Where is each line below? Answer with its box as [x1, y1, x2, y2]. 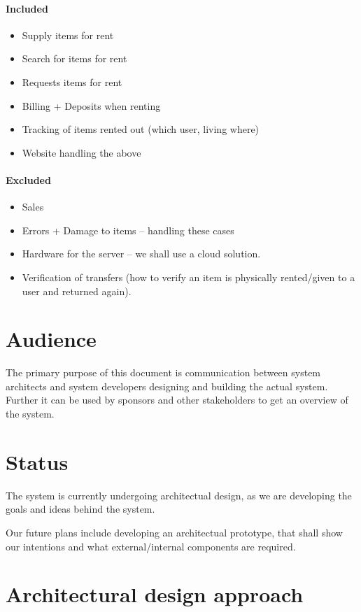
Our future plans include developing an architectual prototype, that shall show [6, 525, 343, 539]
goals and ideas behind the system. [6, 501, 155, 516]
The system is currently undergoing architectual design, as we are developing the [6, 488, 352, 502]
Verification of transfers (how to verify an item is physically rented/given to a [22, 269, 355, 284]
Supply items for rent [22, 27, 114, 42]
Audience [6, 325, 97, 353]
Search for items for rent [22, 51, 127, 66]
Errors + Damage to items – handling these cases [22, 222, 234, 237]
